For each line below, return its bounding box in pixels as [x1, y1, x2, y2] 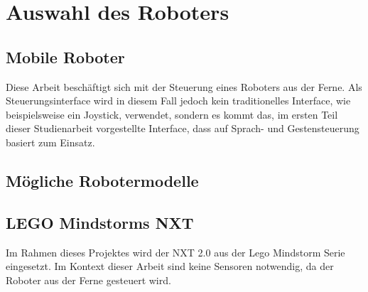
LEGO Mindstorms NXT [6, 211, 194, 233]
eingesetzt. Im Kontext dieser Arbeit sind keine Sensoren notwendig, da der [6, 259, 334, 274]
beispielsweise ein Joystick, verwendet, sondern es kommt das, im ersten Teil [6, 107, 338, 121]
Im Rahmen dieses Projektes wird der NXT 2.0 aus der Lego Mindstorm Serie [6, 244, 345, 259]
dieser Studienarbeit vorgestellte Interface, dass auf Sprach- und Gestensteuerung [6, 121, 359, 136]
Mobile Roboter [6, 45, 125, 67]
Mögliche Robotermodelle [6, 169, 199, 191]
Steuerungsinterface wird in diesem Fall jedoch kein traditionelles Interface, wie [6, 93, 351, 108]
